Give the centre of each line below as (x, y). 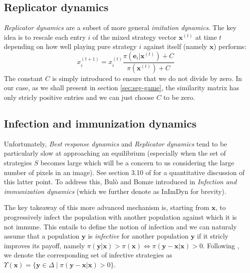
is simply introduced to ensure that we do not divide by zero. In (147, 78)
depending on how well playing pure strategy (70, 46)
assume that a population (42, 236)
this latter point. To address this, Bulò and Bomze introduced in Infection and (120, 182)
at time (206, 37)
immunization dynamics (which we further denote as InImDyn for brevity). (115, 191)
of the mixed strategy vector (134, 37)
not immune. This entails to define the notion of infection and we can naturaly (120, 226)
